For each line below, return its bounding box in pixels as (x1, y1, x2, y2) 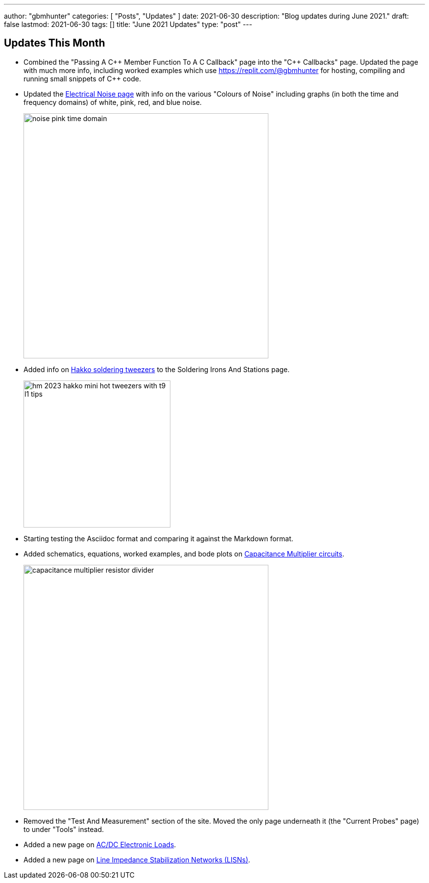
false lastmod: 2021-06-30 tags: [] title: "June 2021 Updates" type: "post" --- (4, 20, 253, 28)
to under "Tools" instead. (24, 825, 104, 833)
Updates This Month (4, 37, 105, 50)
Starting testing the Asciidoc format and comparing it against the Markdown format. (24, 534, 293, 543)
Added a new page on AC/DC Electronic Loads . (24, 840, 176, 849)
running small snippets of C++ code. (24, 74, 142, 83)
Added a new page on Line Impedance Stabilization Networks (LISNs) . (24, 855, 250, 864)
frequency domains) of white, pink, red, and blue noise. (24, 98, 202, 106)
